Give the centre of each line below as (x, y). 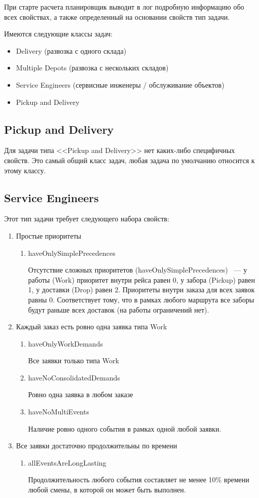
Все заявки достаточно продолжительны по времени (97, 446)
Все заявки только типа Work (73, 360)
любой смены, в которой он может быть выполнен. (107, 490)
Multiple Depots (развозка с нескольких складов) (92, 68)
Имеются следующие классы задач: (58, 34)
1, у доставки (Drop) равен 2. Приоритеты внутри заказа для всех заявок (141, 290)
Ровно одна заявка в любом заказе (81, 394)
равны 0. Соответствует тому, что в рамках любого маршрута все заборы (141, 299)
